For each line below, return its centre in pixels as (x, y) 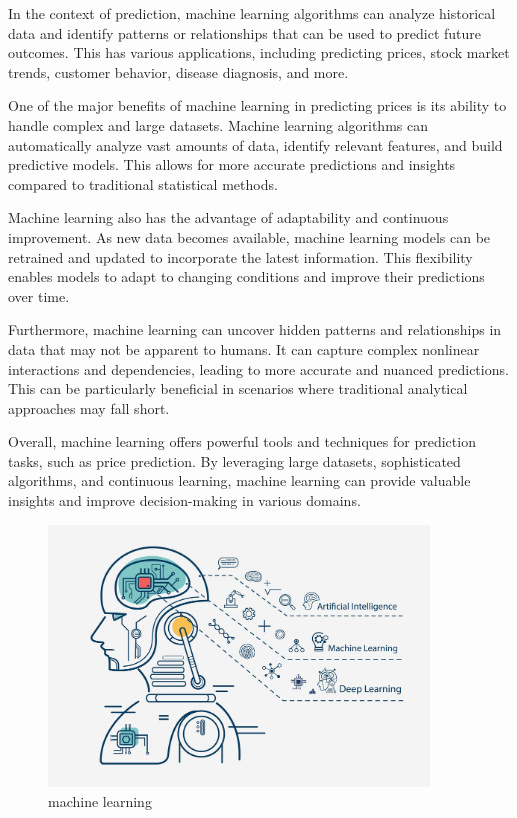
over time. (39, 295)
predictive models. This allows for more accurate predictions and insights (232, 164)
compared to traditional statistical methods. (143, 183)
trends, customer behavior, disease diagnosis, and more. (178, 71)
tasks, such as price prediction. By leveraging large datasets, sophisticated (234, 460)
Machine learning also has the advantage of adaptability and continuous (228, 217)
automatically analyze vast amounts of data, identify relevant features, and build (255, 144)
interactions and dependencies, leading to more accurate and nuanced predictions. (258, 368)
